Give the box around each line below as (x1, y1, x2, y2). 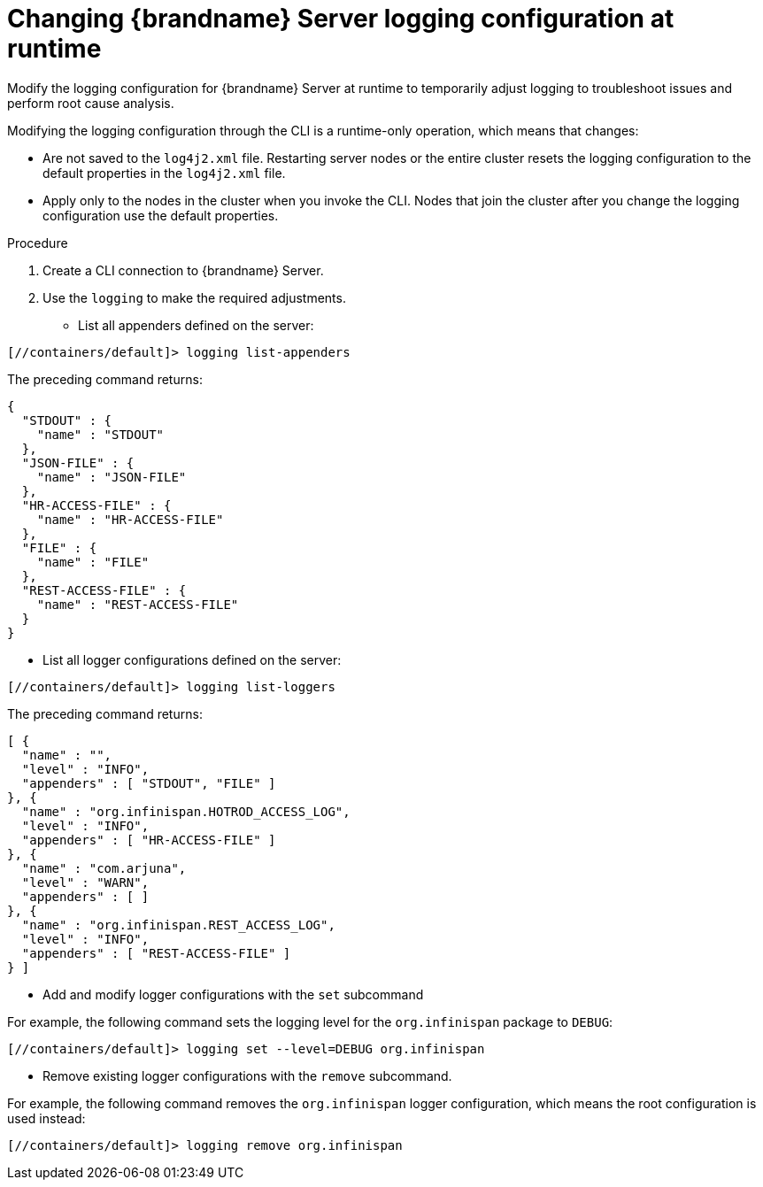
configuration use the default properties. (42, 207, 279, 223)
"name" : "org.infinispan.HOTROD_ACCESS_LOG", (21, 804, 351, 819)
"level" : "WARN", (21, 875, 150, 890)
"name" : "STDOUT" (36, 427, 165, 442)
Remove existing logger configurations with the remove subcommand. (42, 1068, 452, 1083)
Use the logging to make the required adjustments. (42, 289, 346, 305)
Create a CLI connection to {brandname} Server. (42, 262, 324, 278)
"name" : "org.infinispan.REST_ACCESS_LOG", (21, 917, 335, 932)
